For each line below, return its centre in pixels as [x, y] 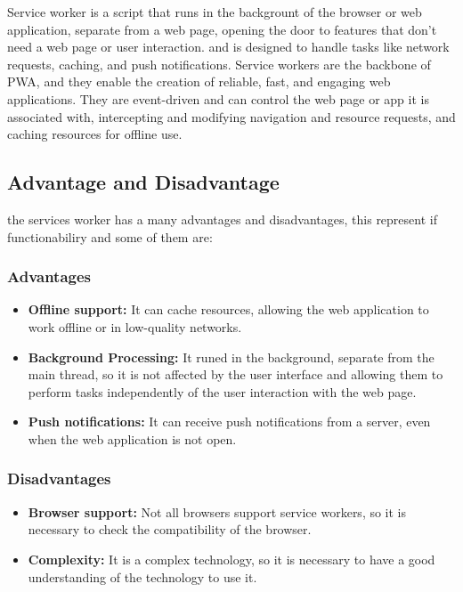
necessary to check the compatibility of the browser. [170, 529]
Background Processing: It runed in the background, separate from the [231, 357]
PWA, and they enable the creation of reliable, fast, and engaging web [199, 81]
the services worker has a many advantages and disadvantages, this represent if [222, 219]
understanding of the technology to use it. [142, 576]
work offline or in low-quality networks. [135, 326]
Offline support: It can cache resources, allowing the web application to [228, 309]
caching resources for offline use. [95, 134]
